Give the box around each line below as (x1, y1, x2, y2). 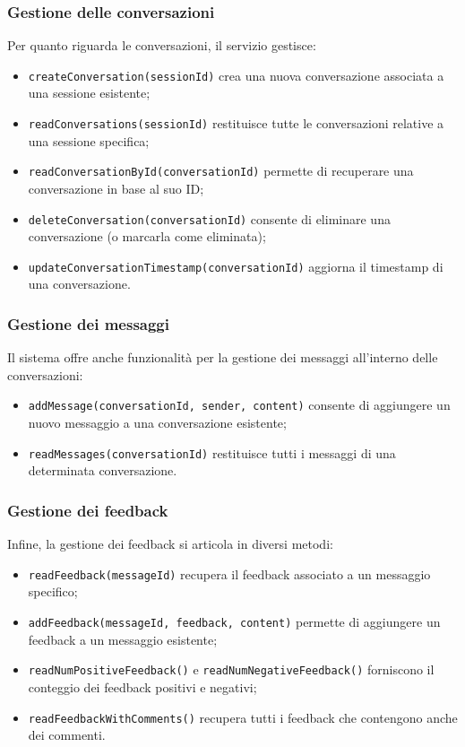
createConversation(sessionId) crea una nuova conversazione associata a (28, 65, 444, 84)
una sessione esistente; (28, 83, 151, 102)
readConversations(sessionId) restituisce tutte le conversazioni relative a (28, 114, 444, 133)
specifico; (28, 582, 78, 601)
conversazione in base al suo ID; (28, 178, 204, 197)
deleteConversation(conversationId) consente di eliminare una (28, 209, 391, 228)
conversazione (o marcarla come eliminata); (28, 227, 266, 246)
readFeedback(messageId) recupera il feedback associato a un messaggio (28, 564, 431, 583)
